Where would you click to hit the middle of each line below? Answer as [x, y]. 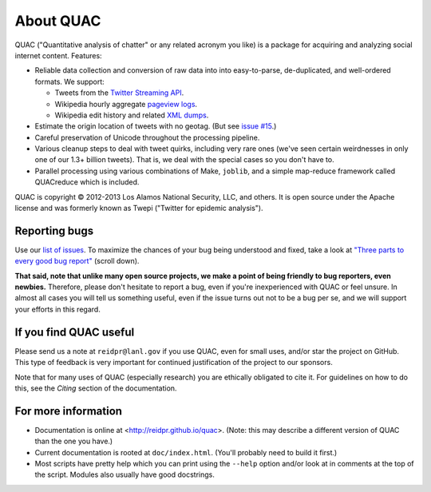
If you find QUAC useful [75, 332]
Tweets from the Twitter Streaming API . [119, 93]
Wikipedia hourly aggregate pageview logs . [126, 104]
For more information [69, 411]
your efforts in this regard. [58, 309]
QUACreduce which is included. [87, 182]
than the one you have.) [74, 441]
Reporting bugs [54, 230]
